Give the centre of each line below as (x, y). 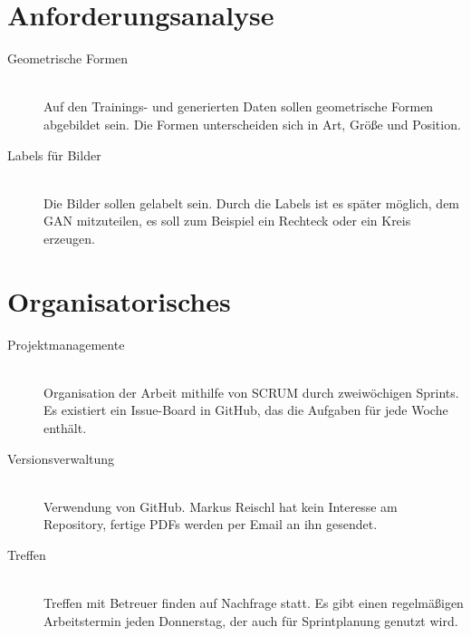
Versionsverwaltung (61, 458)
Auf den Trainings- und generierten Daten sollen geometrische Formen (239, 106)
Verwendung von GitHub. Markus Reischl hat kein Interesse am (221, 506)
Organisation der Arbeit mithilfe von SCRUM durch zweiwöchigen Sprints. (251, 392)
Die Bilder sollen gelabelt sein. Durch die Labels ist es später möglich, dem (252, 202)
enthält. (65, 427)
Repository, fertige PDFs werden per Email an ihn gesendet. (211, 524)
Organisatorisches (119, 300)
